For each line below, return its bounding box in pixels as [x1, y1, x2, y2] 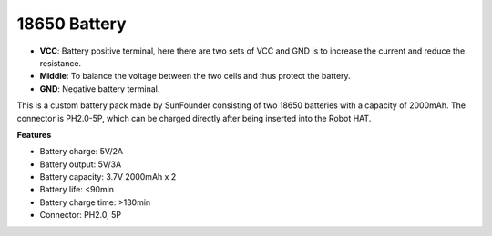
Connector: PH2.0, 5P [39, 210, 122, 221]
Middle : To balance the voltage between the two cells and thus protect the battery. [39, 71, 351, 82]
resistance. [39, 57, 82, 68]
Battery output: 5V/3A [39, 159, 122, 170]
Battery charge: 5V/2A [39, 146, 123, 157]
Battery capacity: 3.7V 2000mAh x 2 [39, 172, 177, 182]
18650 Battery [16, 14, 127, 34]
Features [16, 129, 52, 140]
